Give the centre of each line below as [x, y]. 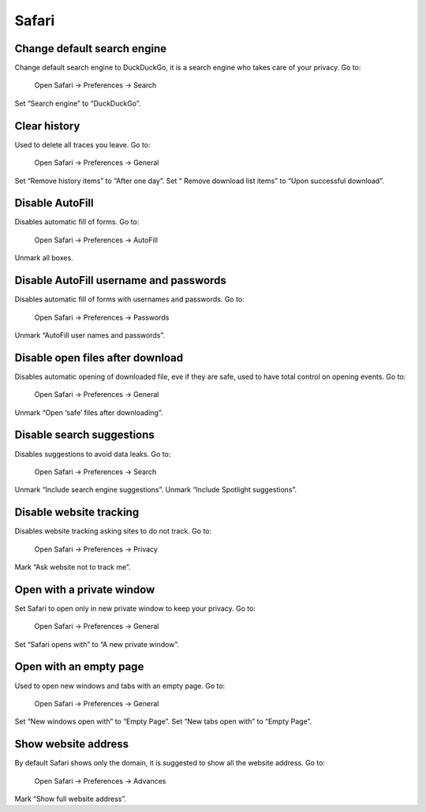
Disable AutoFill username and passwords [120, 281]
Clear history [47, 126]
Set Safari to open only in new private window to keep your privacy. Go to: [135, 608]
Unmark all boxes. [44, 258]
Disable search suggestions [85, 435]
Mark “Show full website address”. [70, 799]
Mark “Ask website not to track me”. [73, 567]
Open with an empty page [79, 667]
